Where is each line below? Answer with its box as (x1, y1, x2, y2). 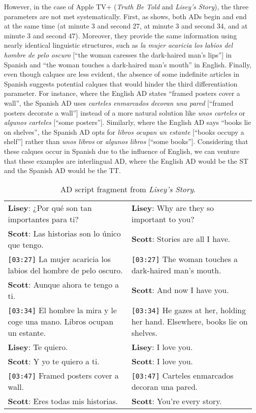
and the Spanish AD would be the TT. (4, 165, 121, 176)
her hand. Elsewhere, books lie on (131, 315, 248, 327)
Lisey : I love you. (131, 341, 193, 353)
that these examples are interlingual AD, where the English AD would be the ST (4, 155, 249, 166)
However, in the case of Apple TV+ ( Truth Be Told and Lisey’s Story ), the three (4, 1, 249, 11)
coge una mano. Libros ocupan (8, 315, 114, 327)
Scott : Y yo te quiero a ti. (8, 355, 99, 367)
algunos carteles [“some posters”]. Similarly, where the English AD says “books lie (4, 117, 251, 127)
